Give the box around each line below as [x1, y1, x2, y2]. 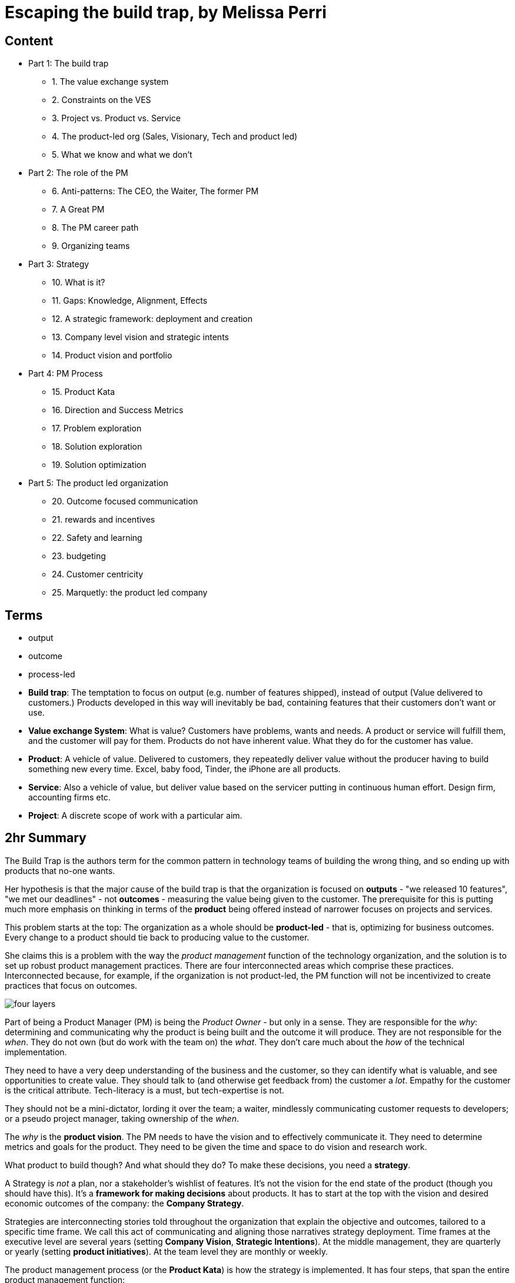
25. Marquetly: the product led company [52, 587, 208, 598]
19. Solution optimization [52, 460, 147, 470]
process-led [28, 669, 75, 680]
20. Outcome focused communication [52, 496, 198, 507]
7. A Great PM [52, 204, 105, 215]
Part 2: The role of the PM [28, 168, 128, 178]
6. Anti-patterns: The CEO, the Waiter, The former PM [52, 186, 259, 197]
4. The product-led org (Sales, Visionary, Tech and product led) [52, 131, 298, 142]
